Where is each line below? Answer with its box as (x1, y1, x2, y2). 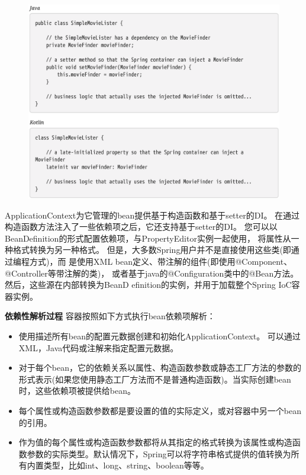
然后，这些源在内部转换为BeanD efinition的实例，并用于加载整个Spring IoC (5, 278, 292, 291)
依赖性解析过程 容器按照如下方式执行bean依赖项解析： (5, 310, 215, 322)
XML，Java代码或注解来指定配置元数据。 (18, 341, 179, 354)
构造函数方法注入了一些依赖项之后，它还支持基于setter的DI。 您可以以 (5, 220, 278, 233)
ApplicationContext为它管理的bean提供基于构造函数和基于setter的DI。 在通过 (5, 208, 300, 221)
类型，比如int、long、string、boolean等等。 (43, 459, 209, 471)
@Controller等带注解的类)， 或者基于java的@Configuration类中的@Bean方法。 (5, 267, 299, 279)
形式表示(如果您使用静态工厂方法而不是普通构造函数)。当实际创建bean (18, 373, 291, 385)
